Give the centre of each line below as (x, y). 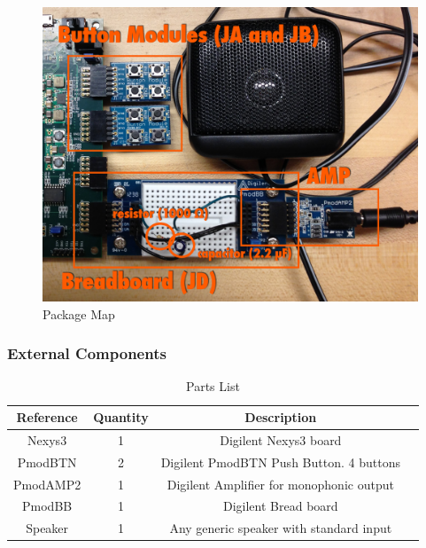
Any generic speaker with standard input (281, 528)
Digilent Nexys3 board (281, 439)
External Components (87, 353)
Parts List (213, 386)
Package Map (79, 313)
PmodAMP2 (47, 484)
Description (281, 417)
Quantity (121, 417)
